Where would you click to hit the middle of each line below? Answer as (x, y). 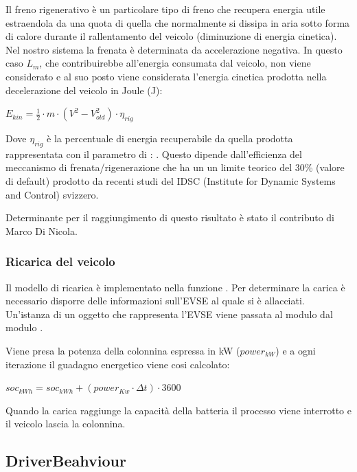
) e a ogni (296, 350)
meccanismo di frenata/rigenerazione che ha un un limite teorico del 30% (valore (175, 167)
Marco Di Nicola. (42, 231)
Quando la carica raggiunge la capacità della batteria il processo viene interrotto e (178, 410)
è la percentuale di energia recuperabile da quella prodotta (170, 138)
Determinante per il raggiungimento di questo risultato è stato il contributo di (170, 217)
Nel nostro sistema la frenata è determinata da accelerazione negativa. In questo (174, 49)
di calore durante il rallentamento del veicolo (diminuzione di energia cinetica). (171, 36)
